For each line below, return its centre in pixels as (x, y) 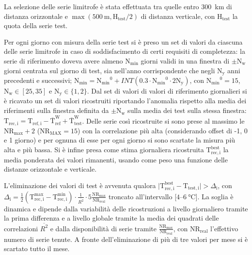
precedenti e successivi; (38, 80)
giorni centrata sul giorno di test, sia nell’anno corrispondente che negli (110, 70)
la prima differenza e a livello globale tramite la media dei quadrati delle (111, 218)
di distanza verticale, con (178, 16)
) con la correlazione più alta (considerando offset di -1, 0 (163, 130)
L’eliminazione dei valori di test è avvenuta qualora (80, 185)
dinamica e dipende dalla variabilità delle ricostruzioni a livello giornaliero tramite (126, 208)
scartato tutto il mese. (37, 248)
